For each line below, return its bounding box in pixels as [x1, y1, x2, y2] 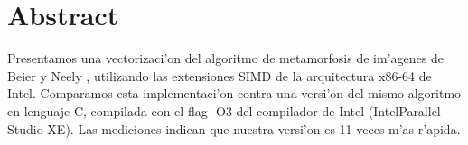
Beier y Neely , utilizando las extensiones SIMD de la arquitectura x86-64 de [7, 66, 432, 85]
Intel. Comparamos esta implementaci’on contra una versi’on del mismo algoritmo [7, 84, 462, 103]
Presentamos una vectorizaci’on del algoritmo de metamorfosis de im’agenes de [7, 49, 444, 68]
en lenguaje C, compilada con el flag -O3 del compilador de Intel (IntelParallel [7, 101, 441, 120]
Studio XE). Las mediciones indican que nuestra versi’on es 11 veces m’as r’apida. [7, 119, 461, 138]
